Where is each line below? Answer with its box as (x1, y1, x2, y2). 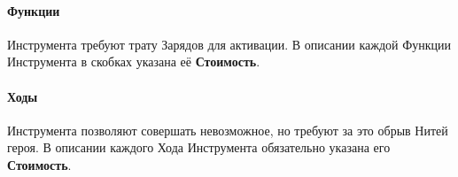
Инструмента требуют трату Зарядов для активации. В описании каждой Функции (7, 35, 452, 53)
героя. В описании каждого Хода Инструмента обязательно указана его (7, 138, 391, 157)
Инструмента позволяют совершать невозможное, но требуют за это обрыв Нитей (7, 120, 448, 139)
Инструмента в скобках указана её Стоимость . (7, 52, 260, 71)
